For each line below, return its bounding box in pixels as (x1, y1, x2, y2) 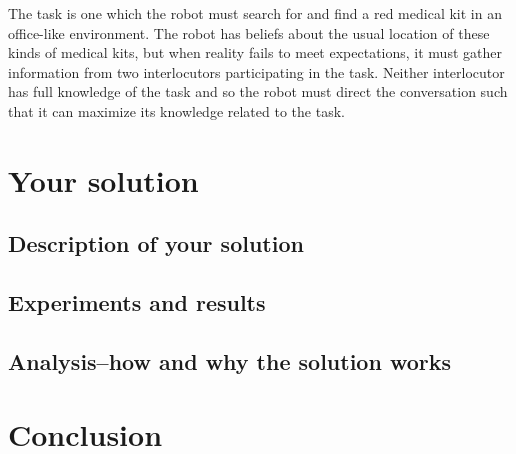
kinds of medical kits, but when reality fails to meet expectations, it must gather (8, 42, 502, 63)
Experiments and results (8, 287, 266, 318)
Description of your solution (8, 228, 304, 259)
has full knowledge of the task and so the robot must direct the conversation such (8, 81, 508, 102)
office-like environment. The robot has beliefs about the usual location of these (8, 22, 490, 43)
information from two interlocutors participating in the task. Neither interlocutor (8, 61, 505, 82)
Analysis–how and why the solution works (8, 345, 451, 376)
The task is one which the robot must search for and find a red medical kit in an (8, 3, 502, 23)
